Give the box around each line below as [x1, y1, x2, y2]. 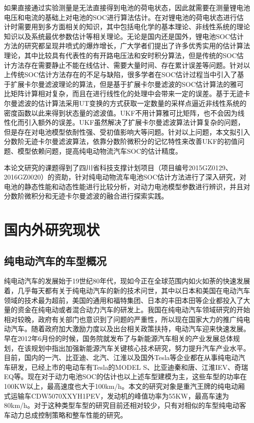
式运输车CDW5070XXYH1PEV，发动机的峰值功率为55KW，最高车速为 [4, 390, 229, 401]
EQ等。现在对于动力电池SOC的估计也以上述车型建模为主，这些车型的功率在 [4, 371, 247, 382]
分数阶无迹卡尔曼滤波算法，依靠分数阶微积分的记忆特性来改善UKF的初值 [4, 136, 238, 146]
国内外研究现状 [4, 220, 100, 240]
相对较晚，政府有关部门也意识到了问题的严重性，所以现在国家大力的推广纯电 [4, 314, 250, 324]
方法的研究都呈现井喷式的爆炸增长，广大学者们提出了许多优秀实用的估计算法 [4, 40, 250, 51]
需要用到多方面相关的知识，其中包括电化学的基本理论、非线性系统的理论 [17, 21, 250, 32]
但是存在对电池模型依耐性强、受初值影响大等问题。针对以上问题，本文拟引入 [4, 126, 250, 137]
